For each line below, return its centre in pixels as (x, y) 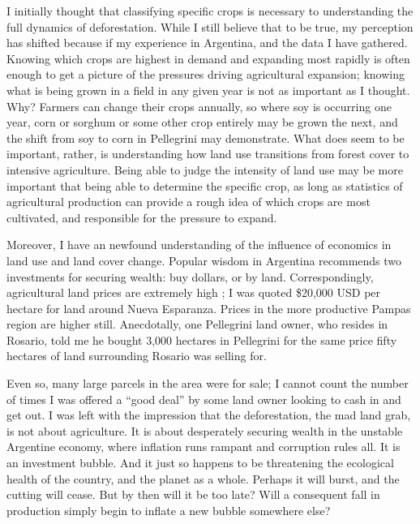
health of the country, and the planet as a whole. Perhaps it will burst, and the (203, 478)
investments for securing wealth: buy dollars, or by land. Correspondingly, (190, 276)
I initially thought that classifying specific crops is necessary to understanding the (210, 11)
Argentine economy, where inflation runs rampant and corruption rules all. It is (204, 447)
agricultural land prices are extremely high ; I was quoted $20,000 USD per (194, 292)
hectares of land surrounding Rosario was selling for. (137, 356)
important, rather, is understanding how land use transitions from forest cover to (208, 154)
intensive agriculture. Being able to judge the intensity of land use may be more (205, 169)
